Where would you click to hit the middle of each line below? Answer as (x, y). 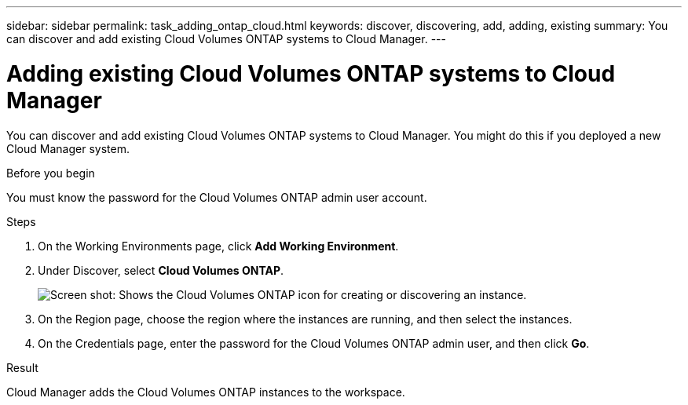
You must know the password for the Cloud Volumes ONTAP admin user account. (217, 197)
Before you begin (51, 173)
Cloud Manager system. (68, 148)
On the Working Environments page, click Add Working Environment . (218, 246)
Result (22, 367)
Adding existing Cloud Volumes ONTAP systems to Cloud (311, 73)
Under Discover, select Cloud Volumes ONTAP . (161, 270)
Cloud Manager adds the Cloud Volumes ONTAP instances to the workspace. (206, 392)
